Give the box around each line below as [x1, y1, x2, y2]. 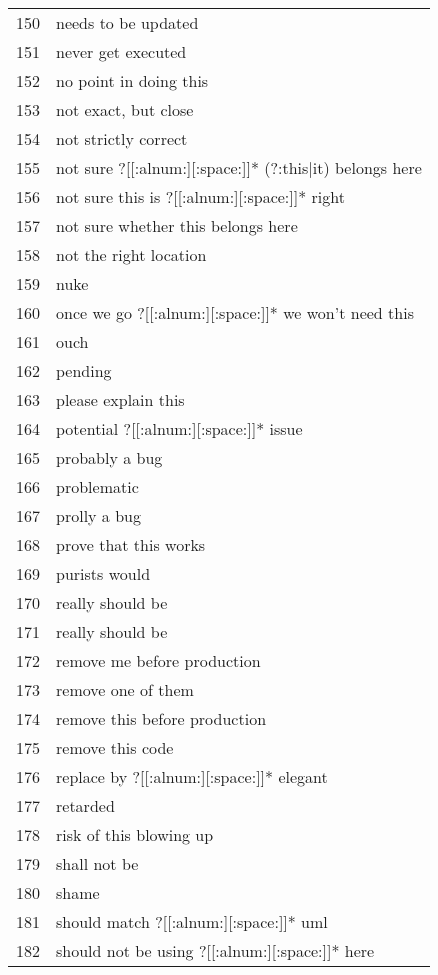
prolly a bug [56, 504, 141, 527]
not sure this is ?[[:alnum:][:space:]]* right [56, 185, 345, 208]
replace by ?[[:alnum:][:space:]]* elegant [56, 765, 328, 788]
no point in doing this [56, 69, 209, 92]
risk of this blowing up [56, 823, 214, 846]
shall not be [56, 852, 139, 875]
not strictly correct [56, 127, 188, 150]
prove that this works [56, 533, 206, 556]
